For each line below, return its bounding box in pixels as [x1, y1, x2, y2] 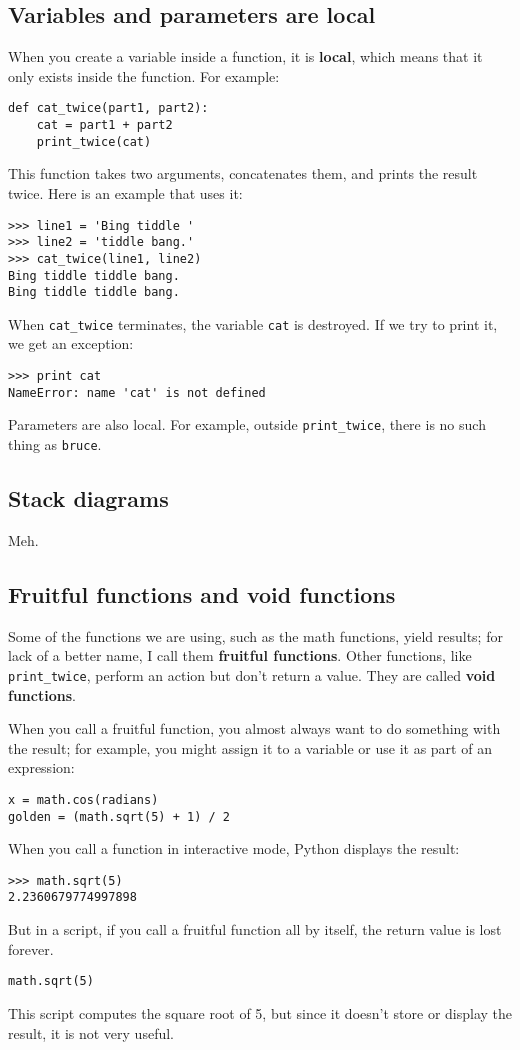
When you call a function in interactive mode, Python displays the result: [8, 838, 460, 859]
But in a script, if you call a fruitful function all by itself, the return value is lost [8, 919, 502, 940]
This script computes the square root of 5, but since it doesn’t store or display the [8, 1002, 513, 1023]
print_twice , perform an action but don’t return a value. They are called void [8, 664, 496, 685]
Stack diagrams [8, 483, 169, 514]
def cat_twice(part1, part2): [8, 101, 209, 116]
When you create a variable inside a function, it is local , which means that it [8, 46, 483, 67]
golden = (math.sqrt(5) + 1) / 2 [8, 809, 230, 824]
